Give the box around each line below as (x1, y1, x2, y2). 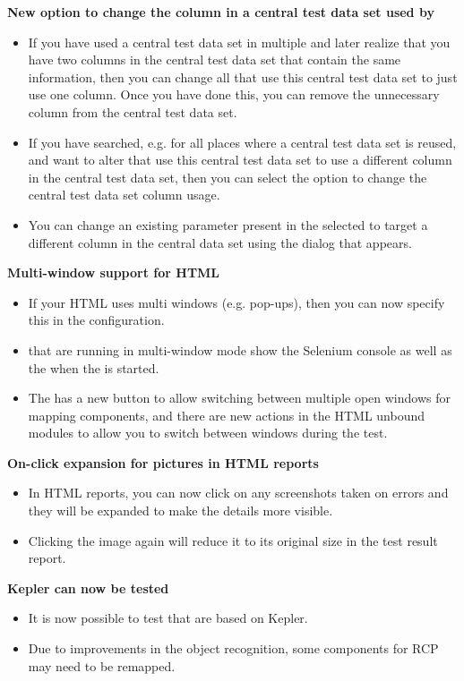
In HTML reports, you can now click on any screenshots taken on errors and (28, 483, 449, 502)
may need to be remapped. (28, 656, 176, 675)
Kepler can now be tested (7, 578, 169, 597)
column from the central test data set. (28, 102, 237, 121)
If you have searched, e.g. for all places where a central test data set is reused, (28, 132, 457, 151)
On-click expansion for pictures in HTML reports (7, 453, 319, 472)
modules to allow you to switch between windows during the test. (28, 423, 388, 442)
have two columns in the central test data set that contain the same (28, 50, 401, 69)
